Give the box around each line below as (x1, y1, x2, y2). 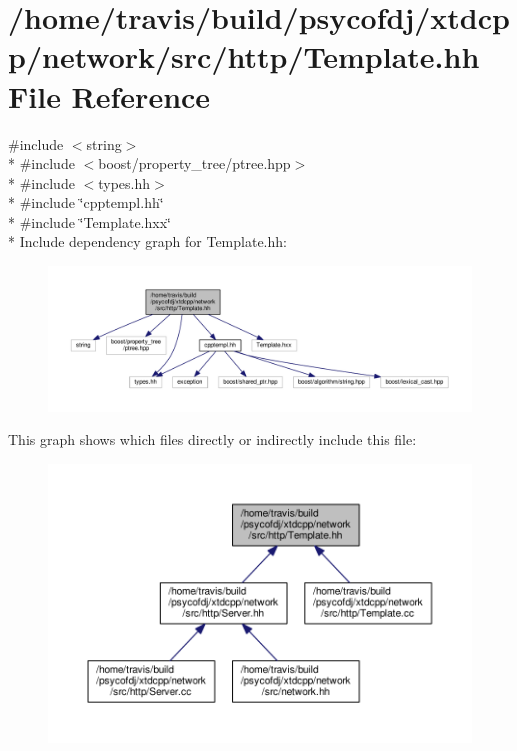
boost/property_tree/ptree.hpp (98, 153, 291, 174)
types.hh (98, 172, 151, 193)
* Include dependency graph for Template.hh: (8, 231, 287, 252)
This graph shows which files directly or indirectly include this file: (8, 429, 417, 450)
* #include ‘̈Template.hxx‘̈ (8, 211, 171, 232)
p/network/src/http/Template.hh (8, 36, 480, 77)
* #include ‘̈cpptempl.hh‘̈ (8, 192, 164, 213)
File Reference (8, 75, 211, 116)
